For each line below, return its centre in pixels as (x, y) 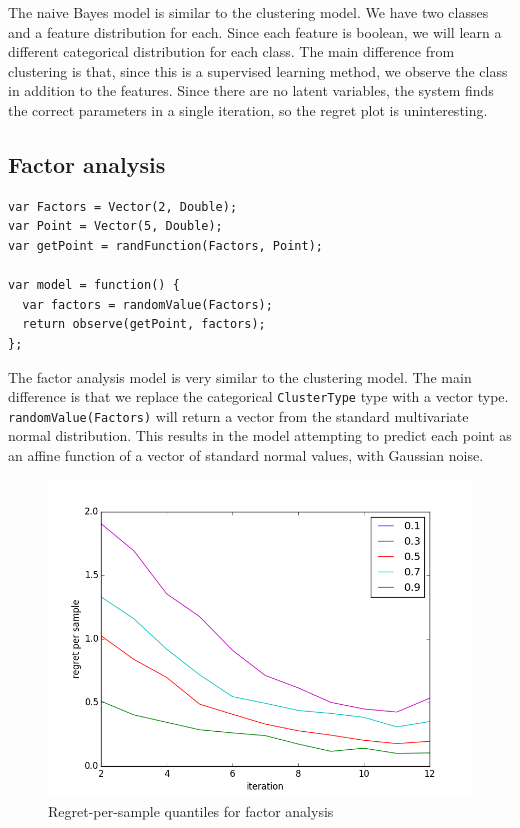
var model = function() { (94, 285)
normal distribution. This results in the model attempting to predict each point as (260, 435)
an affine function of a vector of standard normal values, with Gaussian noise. (246, 455)
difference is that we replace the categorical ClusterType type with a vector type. (258, 396)
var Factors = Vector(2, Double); (123, 206)
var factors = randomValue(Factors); (147, 304)
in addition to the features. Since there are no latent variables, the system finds (251, 90)
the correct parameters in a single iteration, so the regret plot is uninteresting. (248, 109)
